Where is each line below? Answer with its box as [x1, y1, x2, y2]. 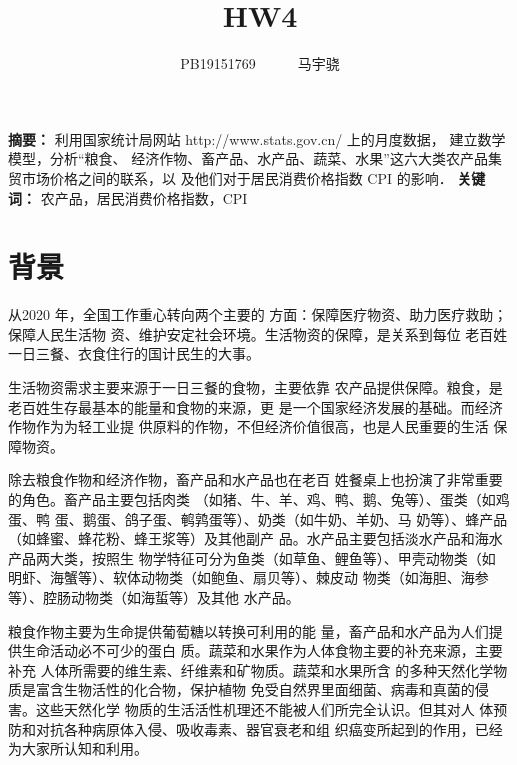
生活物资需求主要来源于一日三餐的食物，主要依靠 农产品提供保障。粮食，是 [8, 377, 503, 397]
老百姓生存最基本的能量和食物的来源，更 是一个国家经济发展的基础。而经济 [8, 396, 503, 417]
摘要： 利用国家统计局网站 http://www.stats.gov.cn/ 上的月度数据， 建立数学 [8, 128, 506, 149]
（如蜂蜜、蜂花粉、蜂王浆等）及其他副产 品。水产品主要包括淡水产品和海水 [8, 528, 503, 549]
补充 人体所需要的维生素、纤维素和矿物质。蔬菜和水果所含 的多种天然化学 [8, 659, 494, 680]
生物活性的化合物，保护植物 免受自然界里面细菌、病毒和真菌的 [63, 679, 475, 700]
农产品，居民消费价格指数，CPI [40, 187, 248, 208]
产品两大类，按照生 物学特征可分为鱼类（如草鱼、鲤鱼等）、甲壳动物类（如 [8, 547, 496, 568]
